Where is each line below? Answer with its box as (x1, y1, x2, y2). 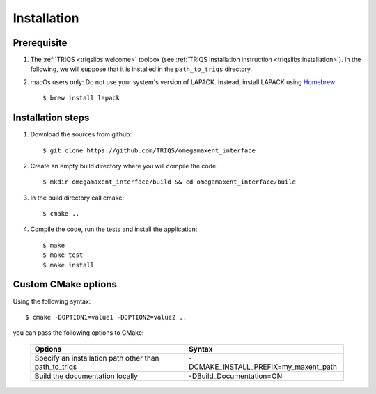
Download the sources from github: (30, 130, 132, 139)
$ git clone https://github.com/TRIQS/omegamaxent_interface (42, 146, 256, 155)
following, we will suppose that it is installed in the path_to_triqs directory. (30, 65, 253, 73)
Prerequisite (13, 37, 68, 49)
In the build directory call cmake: (30, 194, 125, 202)
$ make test (42, 251, 84, 259)
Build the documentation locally (34, 371, 139, 381)
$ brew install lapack (42, 94, 120, 102)
